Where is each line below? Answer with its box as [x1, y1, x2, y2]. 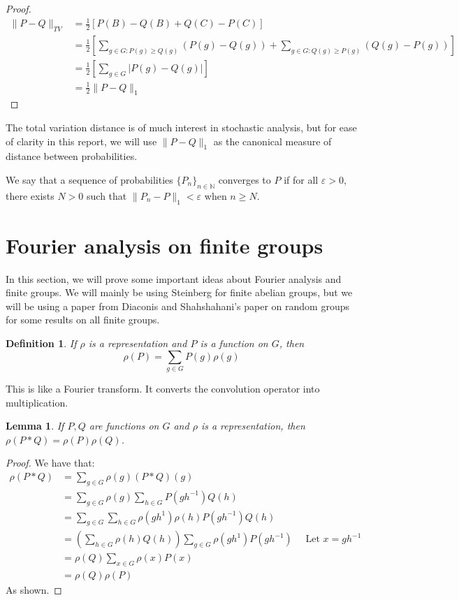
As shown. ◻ [6, 583, 62, 597]
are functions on [89, 418, 159, 433]
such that [87, 188, 127, 203]
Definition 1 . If [6, 336, 77, 351]
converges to [218, 172, 271, 186]
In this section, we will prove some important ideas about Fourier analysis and [6, 271, 342, 286]
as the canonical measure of [213, 133, 332, 148]
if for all [284, 172, 319, 186]
